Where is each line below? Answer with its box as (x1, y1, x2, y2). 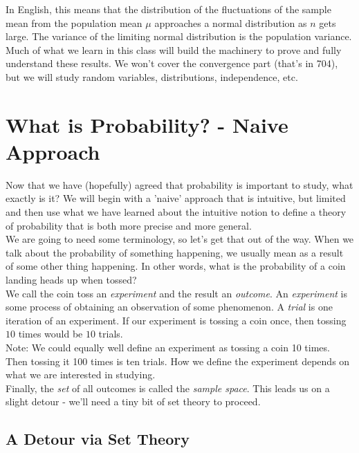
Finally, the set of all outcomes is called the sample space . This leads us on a (6, 380, 330, 395)
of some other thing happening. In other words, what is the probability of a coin (6, 259, 346, 273)
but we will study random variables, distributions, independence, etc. (6, 69, 298, 84)
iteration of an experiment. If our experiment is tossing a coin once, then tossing (6, 313, 347, 327)
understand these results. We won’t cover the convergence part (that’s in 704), (6, 56, 338, 71)
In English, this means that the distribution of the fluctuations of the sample (6, 2, 331, 16)
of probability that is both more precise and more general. (6, 218, 252, 232)
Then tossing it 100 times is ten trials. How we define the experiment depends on (6, 353, 350, 368)
